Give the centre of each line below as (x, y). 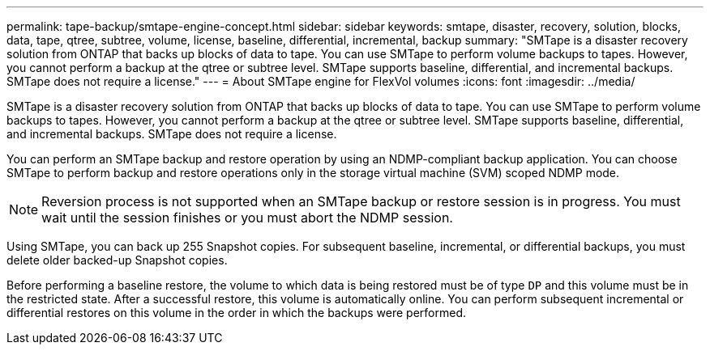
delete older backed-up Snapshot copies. (117, 260)
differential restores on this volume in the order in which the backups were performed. (236, 313)
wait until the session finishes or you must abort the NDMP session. (247, 218)
